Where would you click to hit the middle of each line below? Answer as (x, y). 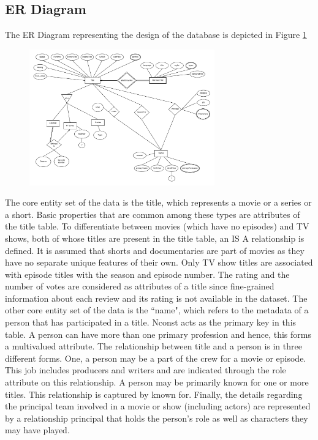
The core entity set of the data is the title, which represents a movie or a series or (158, 202)
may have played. (37, 430)
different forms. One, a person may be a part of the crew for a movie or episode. (156, 358)
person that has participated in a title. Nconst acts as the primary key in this (151, 322)
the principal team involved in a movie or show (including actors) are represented (158, 406)
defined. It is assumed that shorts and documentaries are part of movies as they (155, 250)
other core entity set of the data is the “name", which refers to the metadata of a (157, 310)
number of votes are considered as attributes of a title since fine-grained (140, 286)
